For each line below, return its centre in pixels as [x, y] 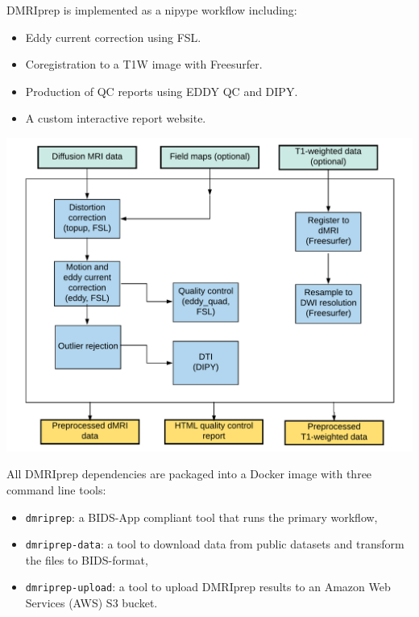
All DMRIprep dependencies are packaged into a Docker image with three [189, 474]
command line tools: [56, 489]
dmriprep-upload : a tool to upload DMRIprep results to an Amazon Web [208, 587]
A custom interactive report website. [116, 118]
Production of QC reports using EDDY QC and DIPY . [162, 91]
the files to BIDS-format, [87, 559]
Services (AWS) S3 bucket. [91, 603]
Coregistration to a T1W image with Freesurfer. [144, 64]
